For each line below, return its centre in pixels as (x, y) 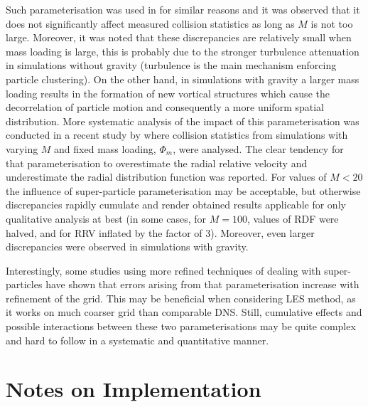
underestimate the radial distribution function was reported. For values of (166, 177)
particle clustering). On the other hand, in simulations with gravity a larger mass (183, 79)
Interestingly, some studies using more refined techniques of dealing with (163, 270)
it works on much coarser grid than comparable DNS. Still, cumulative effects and (184, 312)
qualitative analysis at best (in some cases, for (106, 218)
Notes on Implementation (134, 389)
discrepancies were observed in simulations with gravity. (127, 247)
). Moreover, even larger (263, 232)
